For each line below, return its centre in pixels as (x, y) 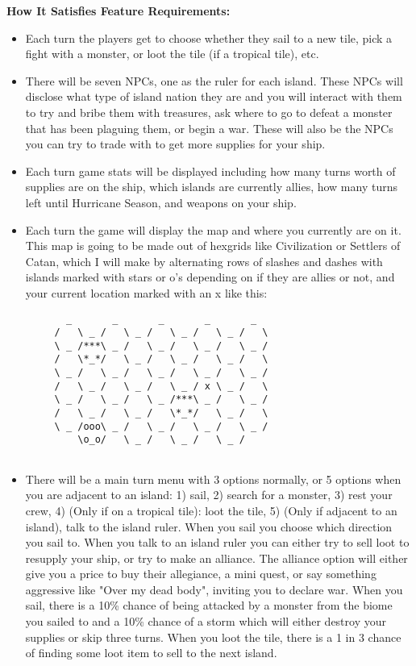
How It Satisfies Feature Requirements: (119, 10)
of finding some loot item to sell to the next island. (151, 653)
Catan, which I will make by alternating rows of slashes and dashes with (204, 261)
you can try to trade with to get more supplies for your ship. (175, 144)
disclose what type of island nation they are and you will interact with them (214, 96)
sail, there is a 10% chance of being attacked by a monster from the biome (209, 605)
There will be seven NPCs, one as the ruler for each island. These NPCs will (214, 80)
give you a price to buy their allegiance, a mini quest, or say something (201, 574)
